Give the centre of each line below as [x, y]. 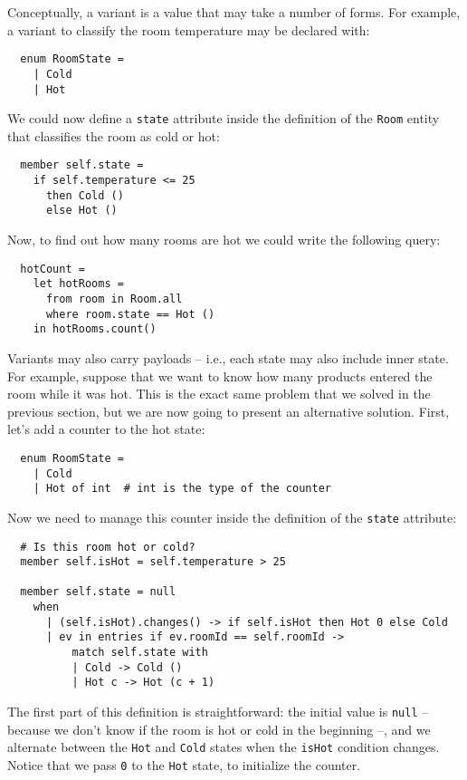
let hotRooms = [78, 284]
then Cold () [85, 195]
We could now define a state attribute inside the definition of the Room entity [224, 118]
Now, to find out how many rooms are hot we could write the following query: [224, 240]
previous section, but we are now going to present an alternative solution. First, [229, 411]
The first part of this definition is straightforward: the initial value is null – [218, 712]
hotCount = [52, 269]
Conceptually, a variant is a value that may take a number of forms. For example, [234, 12]
